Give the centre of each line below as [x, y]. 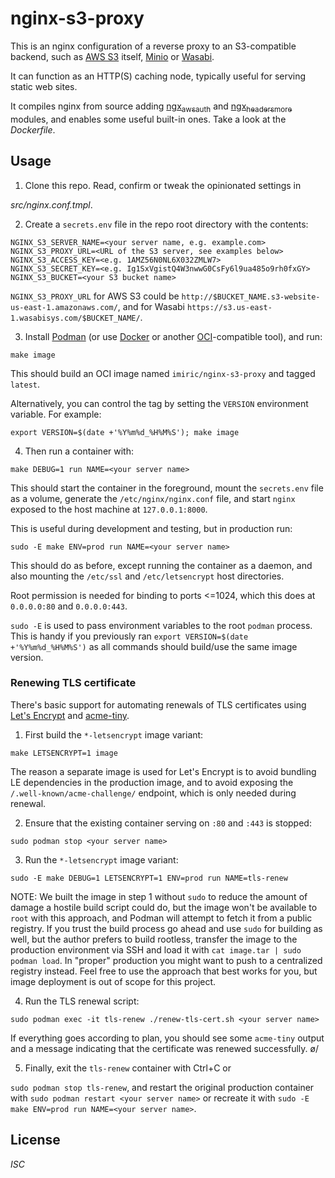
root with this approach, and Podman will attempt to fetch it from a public [161, 918]
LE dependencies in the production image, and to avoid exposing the [152, 782]
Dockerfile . [33, 129]
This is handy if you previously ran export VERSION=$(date [129, 636]
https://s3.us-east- [229, 307]
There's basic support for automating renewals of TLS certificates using [158, 704]
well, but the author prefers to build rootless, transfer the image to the [154, 939]
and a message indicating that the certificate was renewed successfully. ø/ [164, 1048]
